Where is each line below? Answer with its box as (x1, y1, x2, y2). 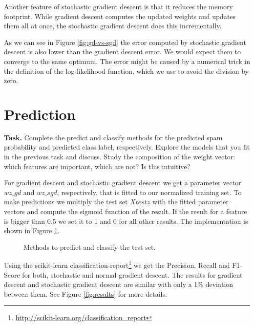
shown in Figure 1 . (4, 225, 60, 236)
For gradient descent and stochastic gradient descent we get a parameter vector (4, 177, 241, 188)
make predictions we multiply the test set (4, 196, 128, 207)
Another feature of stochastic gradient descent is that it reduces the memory (4, 1, 233, 11)
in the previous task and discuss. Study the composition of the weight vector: (4, 152, 235, 162)
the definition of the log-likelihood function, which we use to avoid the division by (4, 65, 249, 76)
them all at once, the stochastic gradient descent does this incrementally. (4, 21, 222, 31)
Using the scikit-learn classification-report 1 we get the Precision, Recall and (4, 259, 230, 270)
